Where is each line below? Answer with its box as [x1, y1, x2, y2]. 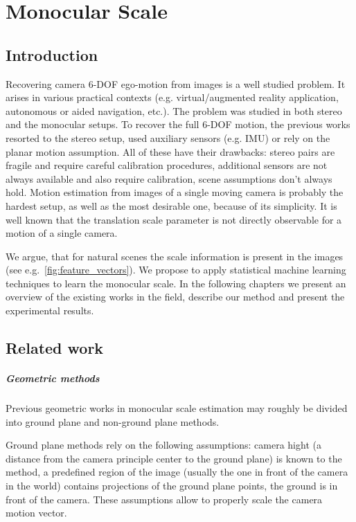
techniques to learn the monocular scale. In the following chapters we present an [6, 276, 346, 290]
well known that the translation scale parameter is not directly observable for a [6, 212, 342, 226]
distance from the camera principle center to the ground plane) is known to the [6, 451, 342, 465]
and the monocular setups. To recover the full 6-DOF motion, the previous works [6, 117, 350, 132]
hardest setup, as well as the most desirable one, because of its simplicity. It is [6, 198, 337, 213]
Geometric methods [6, 371, 100, 386]
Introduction [6, 44, 98, 65]
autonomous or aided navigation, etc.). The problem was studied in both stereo [6, 103, 342, 118]
